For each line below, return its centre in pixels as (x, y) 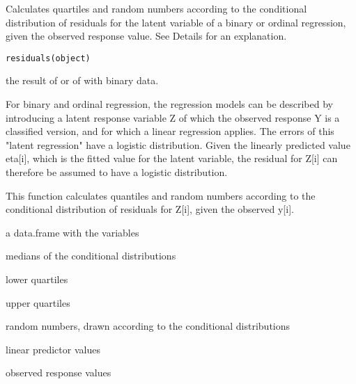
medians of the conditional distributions (91, 256)
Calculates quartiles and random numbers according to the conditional (156, 8)
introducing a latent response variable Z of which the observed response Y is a (173, 117)
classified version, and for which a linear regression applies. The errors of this (170, 131)
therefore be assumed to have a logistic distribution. (117, 172)
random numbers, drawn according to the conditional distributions (148, 326)
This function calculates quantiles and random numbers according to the (161, 195)
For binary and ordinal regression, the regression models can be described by (169, 104)
